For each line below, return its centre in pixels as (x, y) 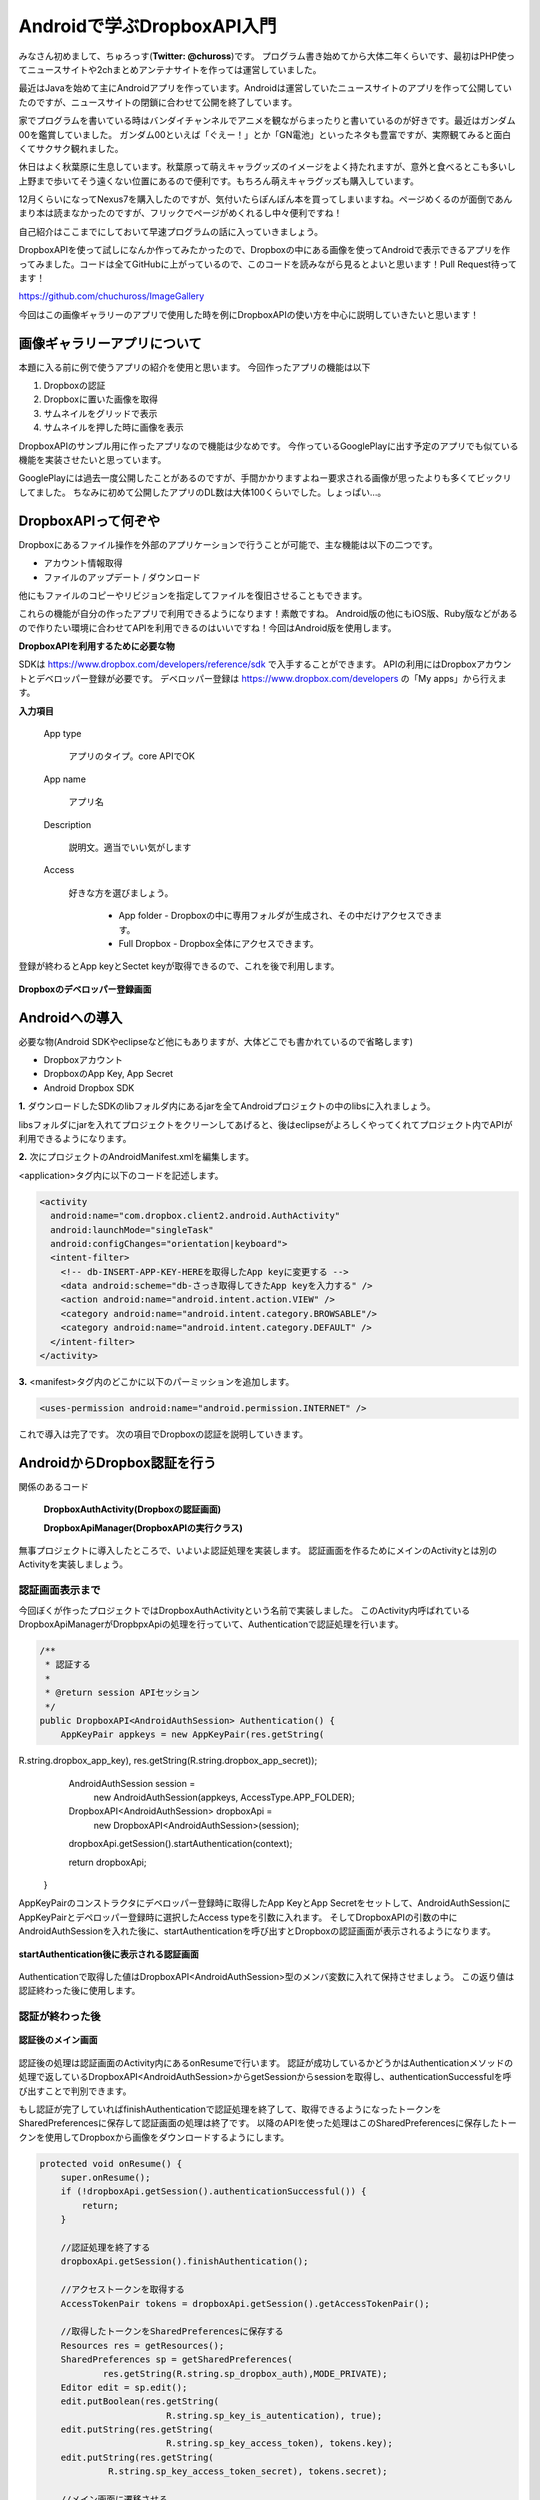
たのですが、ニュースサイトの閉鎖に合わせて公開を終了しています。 (158, 102)
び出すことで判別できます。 (75, 2091)
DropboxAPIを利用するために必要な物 (96, 646)
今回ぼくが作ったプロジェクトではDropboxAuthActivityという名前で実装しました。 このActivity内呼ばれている (244, 1610)
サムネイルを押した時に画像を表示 (113, 427)
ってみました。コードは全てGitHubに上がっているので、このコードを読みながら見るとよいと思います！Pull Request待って (267, 264)
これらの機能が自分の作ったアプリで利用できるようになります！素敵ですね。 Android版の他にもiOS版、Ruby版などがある (268, 614)
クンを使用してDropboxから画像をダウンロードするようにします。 (154, 2137)
